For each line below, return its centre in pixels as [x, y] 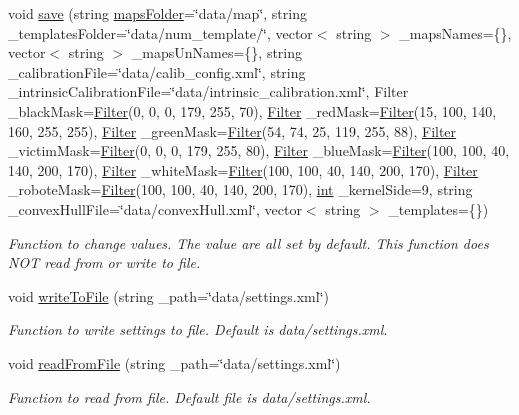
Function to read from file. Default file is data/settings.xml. [189, 396]
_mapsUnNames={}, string [217, 52]
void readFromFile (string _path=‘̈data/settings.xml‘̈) [174, 362]
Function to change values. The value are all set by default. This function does [248, 242]
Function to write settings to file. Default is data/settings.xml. [198, 329]
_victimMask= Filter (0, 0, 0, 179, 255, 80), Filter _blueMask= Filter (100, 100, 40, [259, 150]
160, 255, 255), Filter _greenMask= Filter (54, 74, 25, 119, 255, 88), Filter [232, 130]
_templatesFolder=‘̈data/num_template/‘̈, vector [160, 32]
